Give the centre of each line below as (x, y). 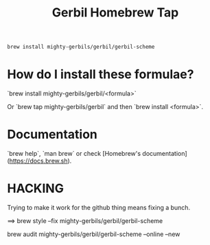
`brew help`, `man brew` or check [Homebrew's (74, 153)
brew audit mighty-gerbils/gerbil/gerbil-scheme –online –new (94, 234)
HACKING (35, 188)
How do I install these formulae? (101, 74)
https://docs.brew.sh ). (40, 161)
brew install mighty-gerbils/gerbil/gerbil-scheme (81, 47)
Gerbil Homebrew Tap (115, 13)
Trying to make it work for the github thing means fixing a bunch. (99, 207)
